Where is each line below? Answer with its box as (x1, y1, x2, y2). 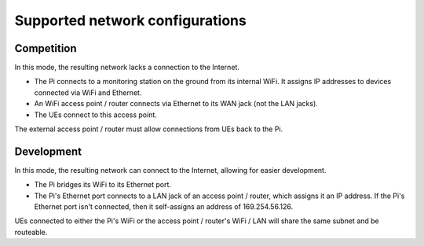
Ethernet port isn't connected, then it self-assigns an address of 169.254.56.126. (34, 202, 294, 211)
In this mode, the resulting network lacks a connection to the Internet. (14, 63, 239, 72)
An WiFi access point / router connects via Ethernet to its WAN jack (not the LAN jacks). (34, 99, 318, 108)
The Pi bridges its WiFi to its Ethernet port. (34, 180, 172, 189)
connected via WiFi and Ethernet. (34, 87, 142, 97)
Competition (14, 42, 78, 55)
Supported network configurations (14, 12, 247, 29)
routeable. (14, 227, 48, 237)
